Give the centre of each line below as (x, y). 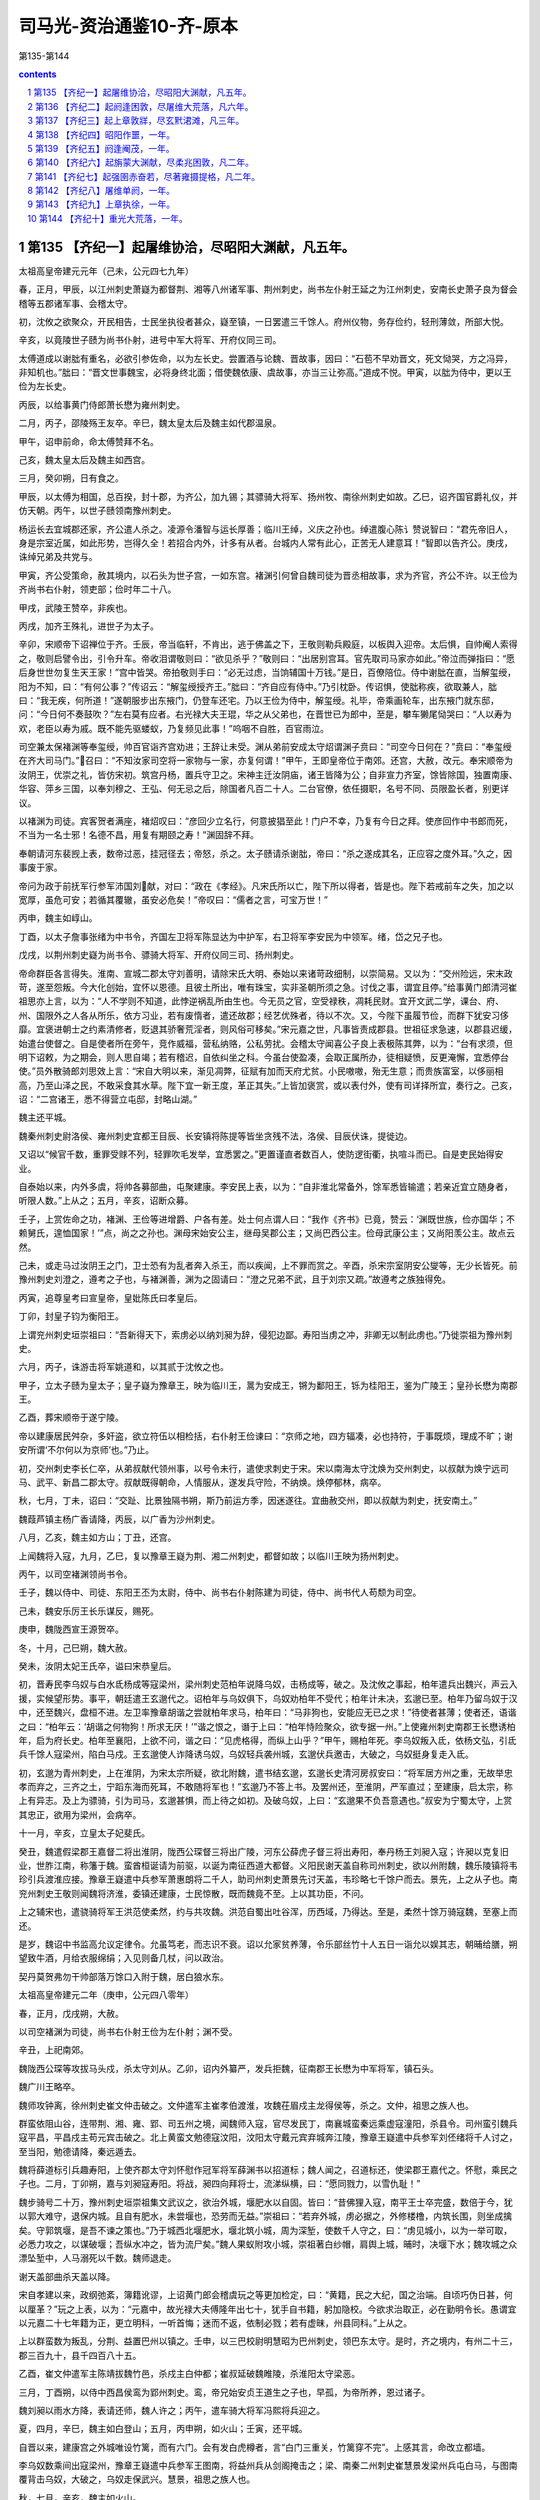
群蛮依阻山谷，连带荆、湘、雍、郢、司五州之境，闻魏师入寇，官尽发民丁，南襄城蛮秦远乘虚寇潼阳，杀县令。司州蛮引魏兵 (268, 2123)
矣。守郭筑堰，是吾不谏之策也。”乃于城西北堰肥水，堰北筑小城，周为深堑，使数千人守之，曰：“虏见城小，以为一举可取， (265, 2230)
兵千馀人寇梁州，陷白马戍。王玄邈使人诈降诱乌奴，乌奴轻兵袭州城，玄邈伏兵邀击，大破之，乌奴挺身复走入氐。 (246, 1754)
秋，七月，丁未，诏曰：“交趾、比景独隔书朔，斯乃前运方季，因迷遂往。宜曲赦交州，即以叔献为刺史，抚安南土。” (248, 1501)
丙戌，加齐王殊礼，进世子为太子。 (88, 626)
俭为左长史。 (45, 386)
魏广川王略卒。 (49, 2087)
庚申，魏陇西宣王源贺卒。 (71, 1629)
